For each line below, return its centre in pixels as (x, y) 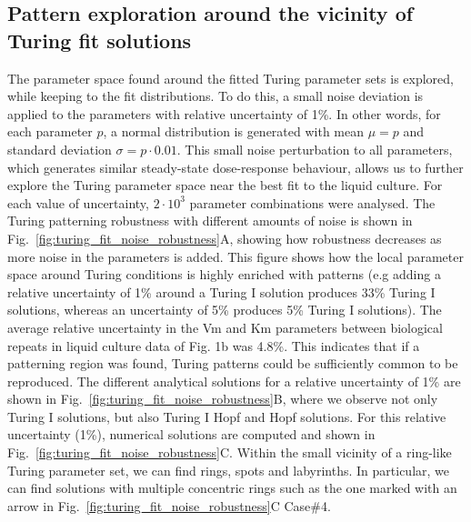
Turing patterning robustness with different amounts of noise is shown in (210, 221)
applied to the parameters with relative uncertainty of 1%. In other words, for (224, 113)
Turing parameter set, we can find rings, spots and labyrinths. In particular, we (229, 470)
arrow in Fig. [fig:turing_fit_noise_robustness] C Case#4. (169, 505)
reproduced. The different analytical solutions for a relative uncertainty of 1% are (234, 381)
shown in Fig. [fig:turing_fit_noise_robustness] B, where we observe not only (223, 399)
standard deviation (60, 149)
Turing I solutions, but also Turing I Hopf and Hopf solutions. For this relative (227, 416)
